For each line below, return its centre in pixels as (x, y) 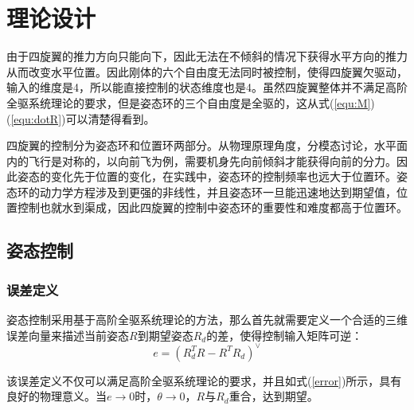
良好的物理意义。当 (57, 396)
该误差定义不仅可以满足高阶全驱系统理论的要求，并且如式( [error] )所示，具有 (204, 380)
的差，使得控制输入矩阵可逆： (285, 335)
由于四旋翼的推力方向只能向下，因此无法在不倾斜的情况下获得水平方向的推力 (207, 56)
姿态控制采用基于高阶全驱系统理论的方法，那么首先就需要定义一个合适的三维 (207, 320)
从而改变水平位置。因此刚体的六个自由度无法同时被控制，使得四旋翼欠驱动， (207, 71)
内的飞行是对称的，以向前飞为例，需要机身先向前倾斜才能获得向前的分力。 (201, 160)
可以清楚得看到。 (110, 118)
